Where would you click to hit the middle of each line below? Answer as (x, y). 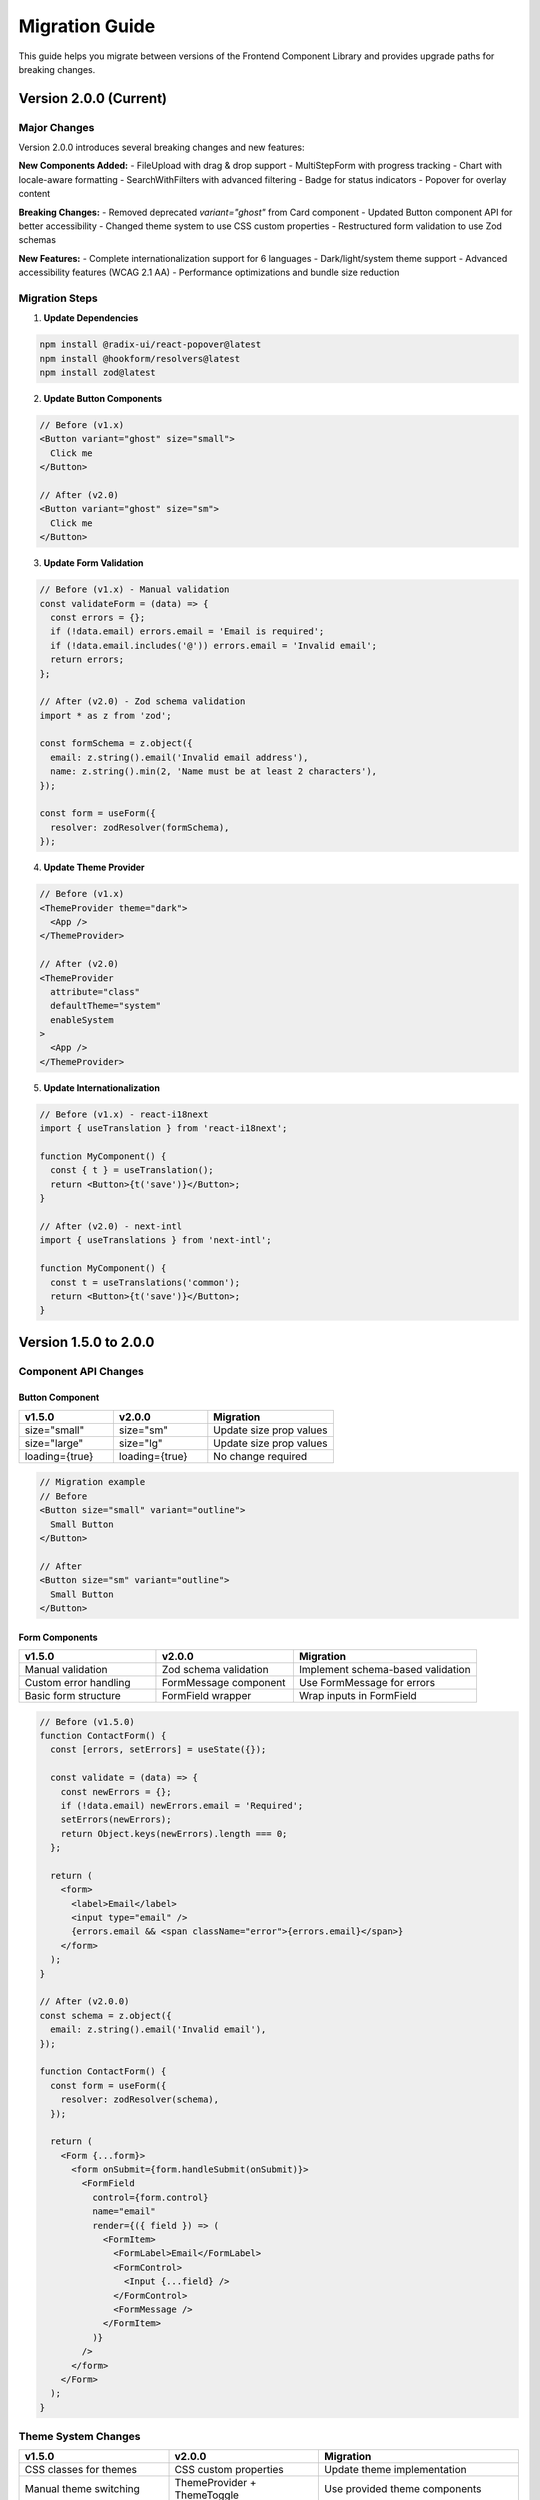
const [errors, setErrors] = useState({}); (158, 1749)
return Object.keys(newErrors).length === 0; (174, 1833)
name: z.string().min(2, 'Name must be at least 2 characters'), (214, 771)
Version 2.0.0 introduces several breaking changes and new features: (161, 147)
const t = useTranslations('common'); (145, 1282)
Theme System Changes (79, 2437)
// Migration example (92, 1482)
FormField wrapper (206, 1695)
